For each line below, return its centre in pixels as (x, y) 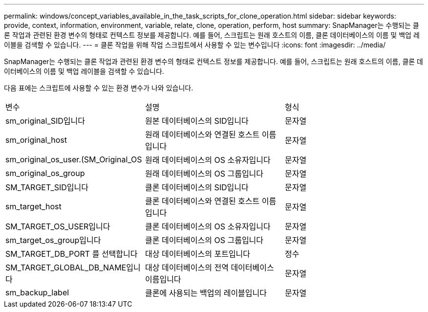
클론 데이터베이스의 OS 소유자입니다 (208, 226)
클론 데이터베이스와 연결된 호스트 (202, 201)
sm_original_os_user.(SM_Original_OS (74, 159)
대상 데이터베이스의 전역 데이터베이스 (209, 267)
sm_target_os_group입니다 (53, 240)
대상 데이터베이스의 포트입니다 (198, 254)
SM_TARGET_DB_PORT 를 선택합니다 (72, 254)
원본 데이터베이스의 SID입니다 (197, 121)
